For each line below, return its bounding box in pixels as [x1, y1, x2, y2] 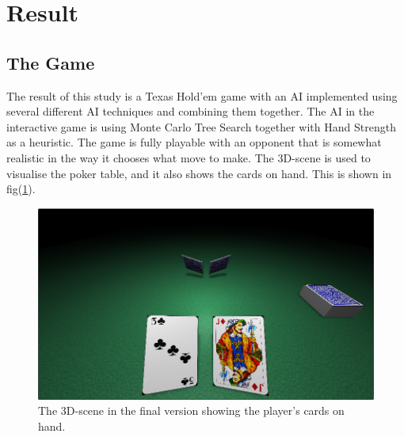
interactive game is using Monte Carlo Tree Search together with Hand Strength [6, 118, 396, 135]
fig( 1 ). [6, 180, 36, 197]
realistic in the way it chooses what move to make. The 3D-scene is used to [6, 149, 371, 165]
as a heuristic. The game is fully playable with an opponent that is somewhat [6, 134, 382, 150]
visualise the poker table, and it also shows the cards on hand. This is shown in [6, 165, 392, 181]
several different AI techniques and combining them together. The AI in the [6, 103, 375, 120]
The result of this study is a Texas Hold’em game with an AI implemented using [6, 87, 398, 104]
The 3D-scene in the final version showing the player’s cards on [38, 402, 345, 419]
